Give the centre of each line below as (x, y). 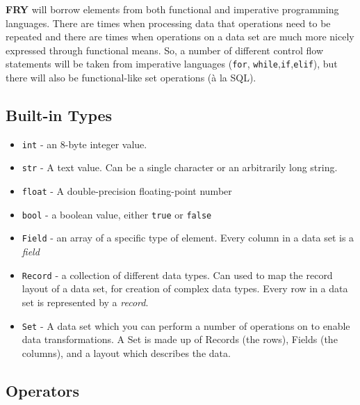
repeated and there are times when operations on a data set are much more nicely (180, 37)
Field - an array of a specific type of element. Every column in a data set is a (188, 238)
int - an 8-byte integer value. (84, 144)
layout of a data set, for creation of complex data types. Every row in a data (185, 288)
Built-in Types (59, 115)
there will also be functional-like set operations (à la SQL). (131, 78)
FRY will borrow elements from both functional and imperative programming (172, 9)
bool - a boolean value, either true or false (117, 214)
